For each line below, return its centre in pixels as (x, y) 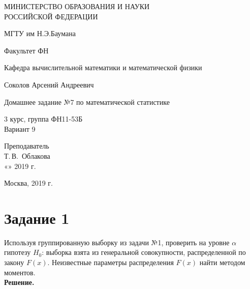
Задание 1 (37, 218)
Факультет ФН (26, 50)
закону (14, 262)
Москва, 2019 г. (28, 183)
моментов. (20, 272)
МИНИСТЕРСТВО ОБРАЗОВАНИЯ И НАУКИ (77, 6)
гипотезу (18, 252)
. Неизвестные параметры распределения (111, 262)
